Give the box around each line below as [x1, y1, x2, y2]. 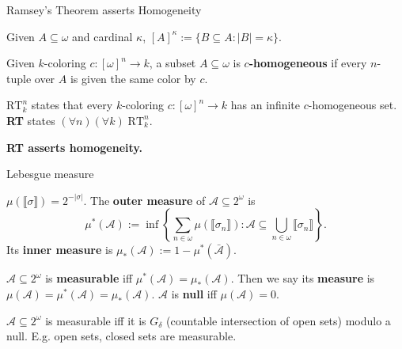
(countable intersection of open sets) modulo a [166, 312, 391, 328]
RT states [6, 112, 55, 128]
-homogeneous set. [308, 97, 397, 113]
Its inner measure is [6, 241, 113, 258]
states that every [31, 97, 113, 113]
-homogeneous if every [248, 55, 367, 71]
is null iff [171, 285, 217, 302]
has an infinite [230, 97, 301, 113]
